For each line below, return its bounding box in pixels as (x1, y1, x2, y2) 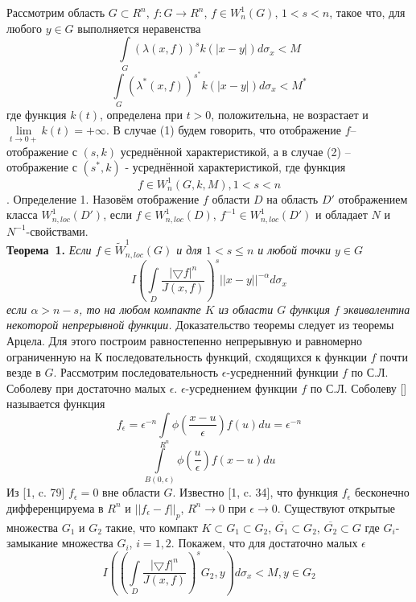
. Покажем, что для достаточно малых (171, 534, 358, 551)
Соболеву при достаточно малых (6, 379, 167, 396)
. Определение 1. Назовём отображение (6, 190, 200, 207)
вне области (102, 484, 160, 501)
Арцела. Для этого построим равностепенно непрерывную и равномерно (6, 332, 362, 349)
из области (218, 300, 274, 317)
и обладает (315, 206, 368, 223)
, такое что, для (329, 4, 406, 20)
